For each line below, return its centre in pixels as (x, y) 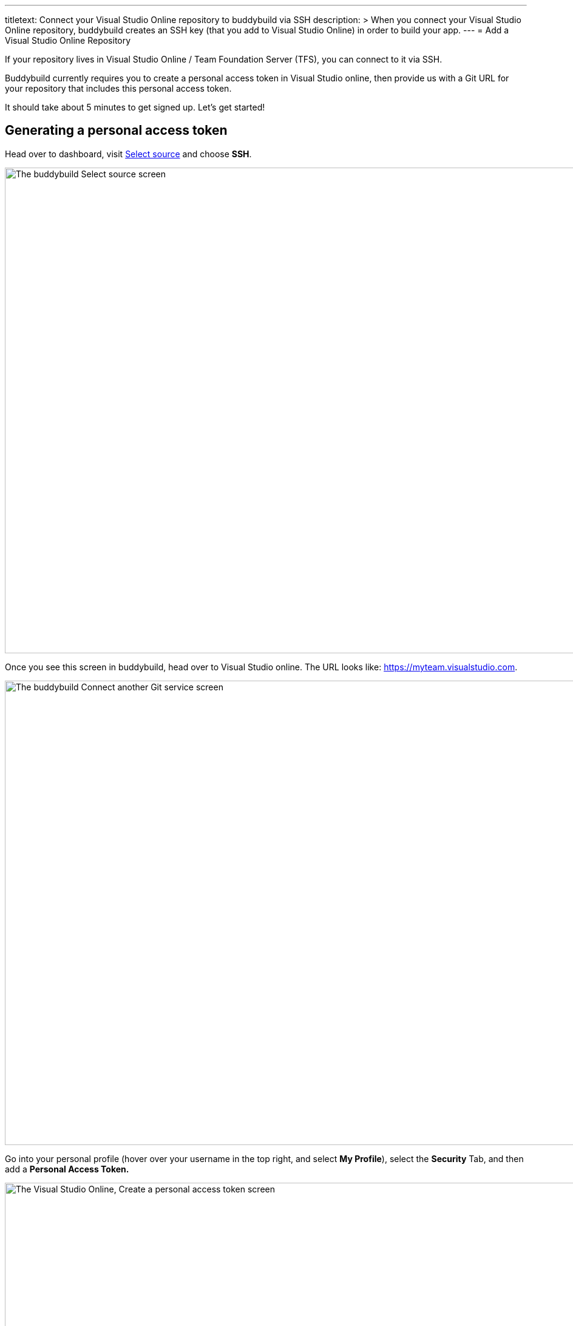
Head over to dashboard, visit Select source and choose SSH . (128, 154)
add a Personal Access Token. (67, 1169)
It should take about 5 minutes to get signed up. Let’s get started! (135, 107)
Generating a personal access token (116, 131)
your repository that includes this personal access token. (118, 88)
